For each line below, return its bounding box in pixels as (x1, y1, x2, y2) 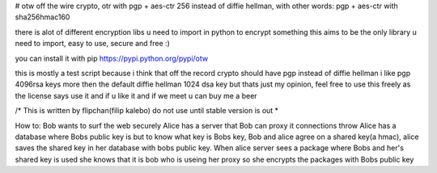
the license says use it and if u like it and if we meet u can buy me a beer (15, 91, 258, 100)
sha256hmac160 (15, 12, 70, 22)
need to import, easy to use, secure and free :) (15, 39, 170, 49)
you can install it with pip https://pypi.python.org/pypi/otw (15, 53, 209, 63)
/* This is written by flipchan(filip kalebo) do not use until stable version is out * (15, 106, 279, 116)
